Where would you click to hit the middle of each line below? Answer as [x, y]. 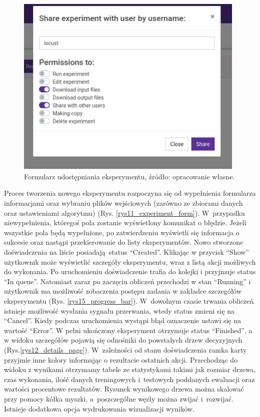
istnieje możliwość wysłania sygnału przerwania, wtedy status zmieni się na [119, 310]
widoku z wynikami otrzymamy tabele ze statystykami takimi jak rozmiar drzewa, [130, 369]
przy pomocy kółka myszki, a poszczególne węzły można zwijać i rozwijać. [119, 398]
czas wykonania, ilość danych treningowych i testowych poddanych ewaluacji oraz [129, 379]
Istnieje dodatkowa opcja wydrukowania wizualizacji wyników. [99, 408]
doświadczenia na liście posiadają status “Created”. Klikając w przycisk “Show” [126, 252]
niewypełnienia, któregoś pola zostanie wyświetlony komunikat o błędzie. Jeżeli [125, 222]
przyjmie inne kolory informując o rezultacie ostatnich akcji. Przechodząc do [121, 359]
